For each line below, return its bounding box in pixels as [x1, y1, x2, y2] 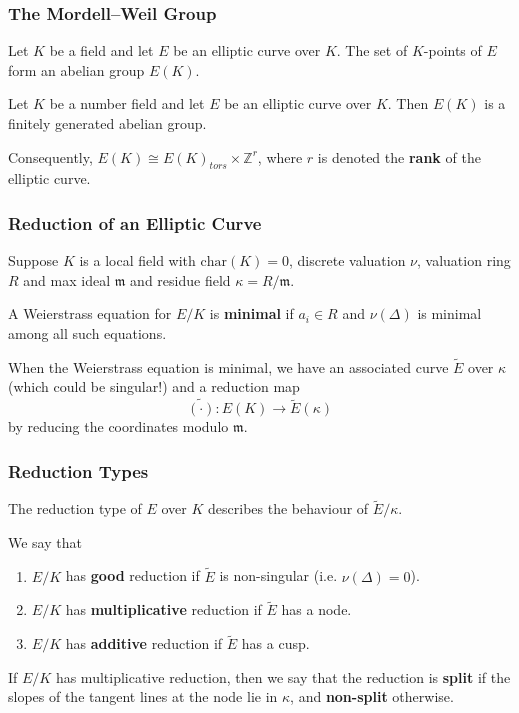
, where [257, 146, 303, 167]
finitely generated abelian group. [8, 113, 207, 133]
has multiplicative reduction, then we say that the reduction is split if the [55, 666, 511, 687]
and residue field [130, 269, 231, 290]
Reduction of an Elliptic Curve [8, 210, 262, 235]
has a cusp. [241, 633, 310, 654]
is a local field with [79, 250, 196, 271]
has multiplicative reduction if [65, 599, 262, 620]
